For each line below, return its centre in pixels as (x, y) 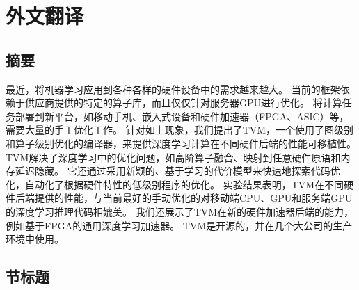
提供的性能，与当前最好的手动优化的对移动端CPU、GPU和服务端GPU (193, 198)
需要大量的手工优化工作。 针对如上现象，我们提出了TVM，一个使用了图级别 (180, 130)
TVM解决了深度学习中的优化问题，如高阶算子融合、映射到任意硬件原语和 (173, 157)
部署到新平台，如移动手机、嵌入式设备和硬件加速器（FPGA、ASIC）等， (182, 116)
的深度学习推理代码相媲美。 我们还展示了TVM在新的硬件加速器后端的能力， (180, 211)
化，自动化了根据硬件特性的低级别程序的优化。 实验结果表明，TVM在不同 (175, 184)
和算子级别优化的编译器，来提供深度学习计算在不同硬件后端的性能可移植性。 (181, 143)
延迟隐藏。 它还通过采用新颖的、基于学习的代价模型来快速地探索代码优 (177, 171)
